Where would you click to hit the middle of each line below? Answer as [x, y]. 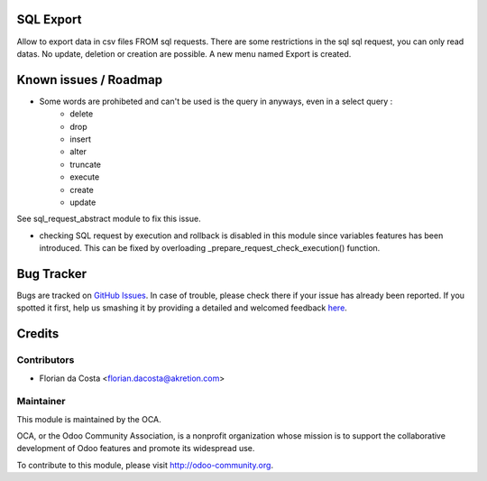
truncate [86, 164]
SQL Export [49, 19]
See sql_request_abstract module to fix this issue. [109, 219]
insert [81, 139]
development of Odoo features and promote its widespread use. [136, 449]
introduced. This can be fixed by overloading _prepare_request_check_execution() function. [210, 248]
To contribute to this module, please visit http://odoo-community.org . [145, 465]
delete [82, 114]
